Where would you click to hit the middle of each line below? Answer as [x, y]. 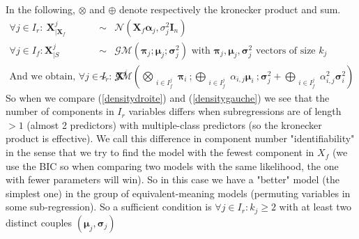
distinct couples [39, 222]
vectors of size [285, 51]
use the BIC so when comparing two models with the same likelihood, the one [172, 165]
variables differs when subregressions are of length [235, 111]
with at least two [315, 207]
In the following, [40, 9]
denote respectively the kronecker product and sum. [230, 9]
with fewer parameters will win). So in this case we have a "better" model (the [173, 179]
